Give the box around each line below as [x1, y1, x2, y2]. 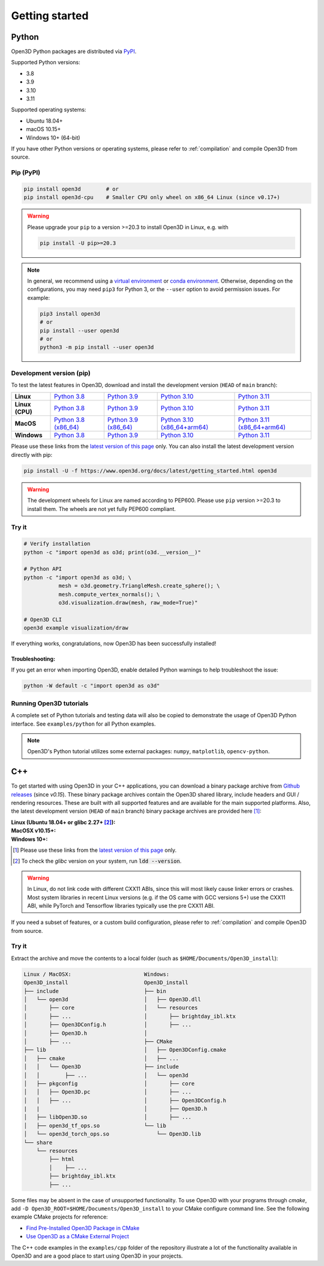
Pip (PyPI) [11, 168, 41, 177]
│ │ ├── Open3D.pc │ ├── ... [23, 1089, 192, 1095]
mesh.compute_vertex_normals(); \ [58, 591, 160, 598]
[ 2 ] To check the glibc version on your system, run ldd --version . [13, 857, 182, 865]
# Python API [23, 566, 62, 572]
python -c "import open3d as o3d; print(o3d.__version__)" [23, 549, 201, 555]
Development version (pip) [11, 368, 91, 377]
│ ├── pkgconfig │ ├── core [23, 1080, 195, 1087]
